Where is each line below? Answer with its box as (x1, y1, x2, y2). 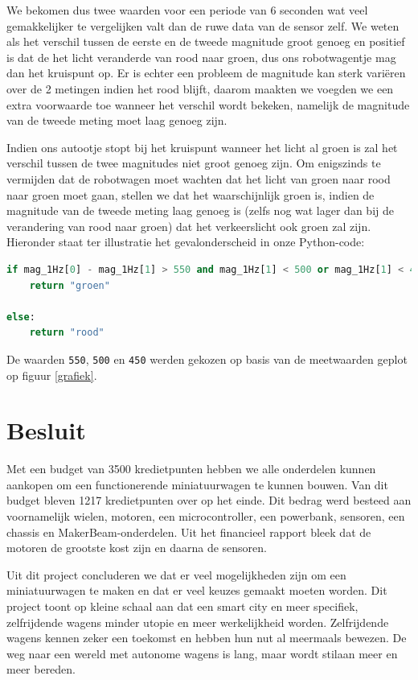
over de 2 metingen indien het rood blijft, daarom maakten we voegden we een (6, 80, 394, 97)
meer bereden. (6, 661, 76, 678)
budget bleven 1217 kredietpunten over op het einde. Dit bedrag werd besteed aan (6, 492, 412, 509)
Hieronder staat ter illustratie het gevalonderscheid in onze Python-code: (6, 233, 365, 250)
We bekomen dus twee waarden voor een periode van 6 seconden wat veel (6, 2, 368, 18)
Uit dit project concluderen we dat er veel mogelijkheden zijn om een (6, 566, 346, 583)
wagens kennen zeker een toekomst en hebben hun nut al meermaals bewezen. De (6, 629, 407, 646)
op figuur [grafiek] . (6, 366, 97, 383)
